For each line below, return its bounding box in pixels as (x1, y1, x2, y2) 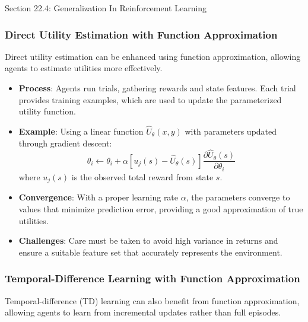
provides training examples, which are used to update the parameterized (18, 93, 282, 106)
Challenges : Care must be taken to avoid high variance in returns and (18, 234, 278, 247)
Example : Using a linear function (18, 125, 144, 137)
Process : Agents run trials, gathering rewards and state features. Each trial (18, 82, 296, 94)
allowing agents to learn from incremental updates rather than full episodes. (5, 306, 281, 318)
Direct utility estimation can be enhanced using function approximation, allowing (5, 50, 301, 62)
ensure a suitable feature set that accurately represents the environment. (18, 246, 282, 258)
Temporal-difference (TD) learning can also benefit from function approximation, (5, 294, 300, 307)
